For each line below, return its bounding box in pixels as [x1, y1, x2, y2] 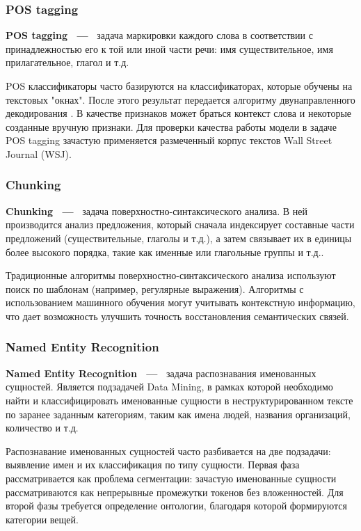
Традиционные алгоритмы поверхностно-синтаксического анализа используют [6, 268, 336, 283]
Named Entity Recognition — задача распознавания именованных [6, 365, 316, 380]
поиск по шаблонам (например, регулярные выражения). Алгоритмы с [6, 281, 304, 296]
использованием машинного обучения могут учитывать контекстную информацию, [6, 295, 355, 310]
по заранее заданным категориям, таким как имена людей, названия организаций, [6, 406, 351, 421]
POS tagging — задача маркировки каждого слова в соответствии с [6, 28, 313, 42]
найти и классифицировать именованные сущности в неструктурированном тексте [6, 393, 353, 407]
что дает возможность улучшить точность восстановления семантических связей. [6, 308, 349, 323]
